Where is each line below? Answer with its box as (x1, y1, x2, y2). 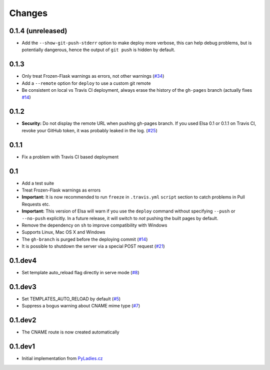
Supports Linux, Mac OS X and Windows (21, 229, 105, 235)
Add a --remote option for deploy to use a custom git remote (21, 80, 151, 86)
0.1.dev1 (9, 342, 35, 351)
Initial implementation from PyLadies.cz (21, 355, 103, 361)
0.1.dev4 (9, 256, 37, 265)
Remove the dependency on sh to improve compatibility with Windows (21, 222, 167, 228)
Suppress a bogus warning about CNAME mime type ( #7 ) (21, 303, 140, 309)
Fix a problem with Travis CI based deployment (21, 153, 119, 160)
